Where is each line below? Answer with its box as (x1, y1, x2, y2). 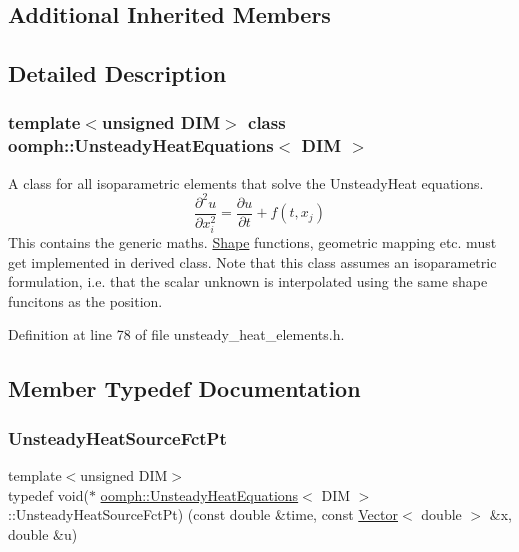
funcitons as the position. (8, 290, 163, 311)
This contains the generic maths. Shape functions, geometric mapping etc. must (8, 231, 497, 252)
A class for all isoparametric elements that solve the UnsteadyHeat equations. (8, 172, 484, 193)
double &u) (8, 523, 78, 544)
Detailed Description (8, 58, 227, 89)
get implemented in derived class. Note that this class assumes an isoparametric (8, 251, 497, 272)
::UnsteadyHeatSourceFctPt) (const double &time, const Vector (8, 504, 398, 525)
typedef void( (8, 484, 89, 505)
